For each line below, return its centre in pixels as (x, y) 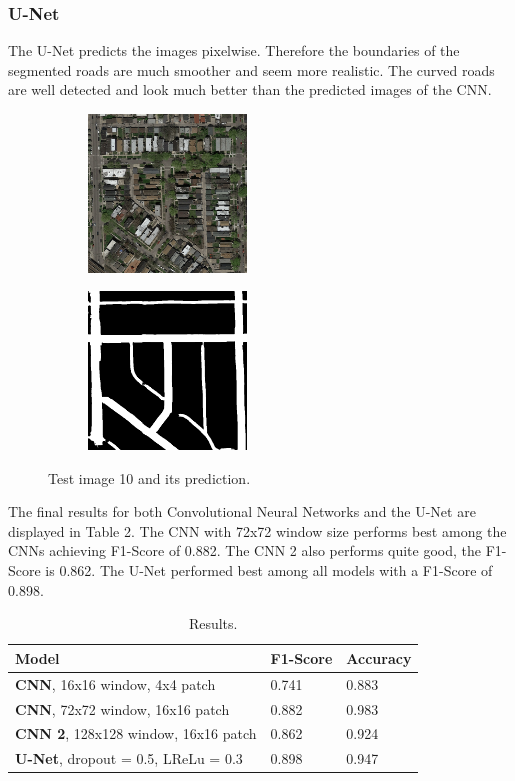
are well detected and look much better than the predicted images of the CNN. (250, 89)
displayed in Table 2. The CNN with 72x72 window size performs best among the (257, 530)
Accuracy (379, 657)
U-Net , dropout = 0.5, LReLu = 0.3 (129, 758)
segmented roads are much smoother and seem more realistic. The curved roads (251, 69)
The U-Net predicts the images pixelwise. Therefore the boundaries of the (234, 50)
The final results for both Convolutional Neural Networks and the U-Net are (242, 511)
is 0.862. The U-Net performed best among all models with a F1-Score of (269, 570)
